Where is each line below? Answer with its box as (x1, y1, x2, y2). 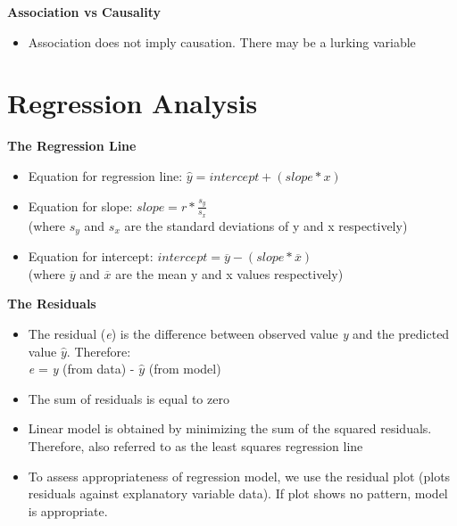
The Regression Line (7, 136, 137, 155)
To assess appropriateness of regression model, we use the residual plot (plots (28, 466, 451, 485)
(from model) (148, 359, 221, 378)
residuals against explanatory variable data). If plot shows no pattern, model (28, 484, 448, 503)
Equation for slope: (28, 196, 133, 215)
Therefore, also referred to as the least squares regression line (28, 436, 363, 455)
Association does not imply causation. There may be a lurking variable (28, 32, 416, 51)
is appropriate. (28, 501, 108, 520)
